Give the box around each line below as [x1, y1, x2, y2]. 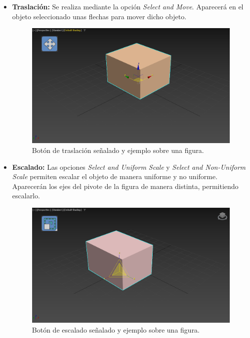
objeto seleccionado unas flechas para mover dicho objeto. [12, 11, 187, 21]
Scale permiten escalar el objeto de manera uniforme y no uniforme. [12, 171, 218, 182]
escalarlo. [12, 190, 40, 201]
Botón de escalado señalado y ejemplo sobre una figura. [32, 324, 200, 335]
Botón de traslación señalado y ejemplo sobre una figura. [32, 145, 204, 155]
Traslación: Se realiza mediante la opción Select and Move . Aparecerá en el [12, 1, 244, 11]
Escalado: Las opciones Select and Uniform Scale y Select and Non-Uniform [12, 161, 246, 172]
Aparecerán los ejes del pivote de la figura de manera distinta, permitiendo [12, 181, 239, 191]
